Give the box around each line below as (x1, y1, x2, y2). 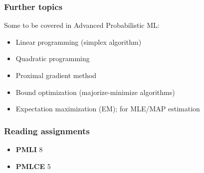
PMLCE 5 (15, 161, 51, 171)
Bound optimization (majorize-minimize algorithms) (15, 86, 175, 97)
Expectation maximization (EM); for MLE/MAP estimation (15, 103, 200, 114)
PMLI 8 (15, 144, 43, 154)
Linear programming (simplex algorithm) (15, 36, 142, 47)
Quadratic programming (15, 53, 90, 64)
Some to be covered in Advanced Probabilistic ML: (4, 20, 160, 30)
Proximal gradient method (15, 70, 97, 80)
